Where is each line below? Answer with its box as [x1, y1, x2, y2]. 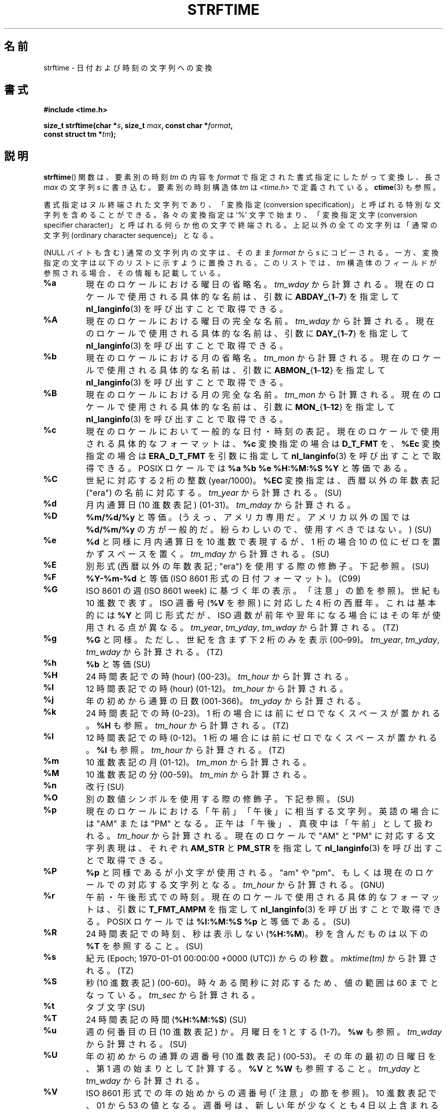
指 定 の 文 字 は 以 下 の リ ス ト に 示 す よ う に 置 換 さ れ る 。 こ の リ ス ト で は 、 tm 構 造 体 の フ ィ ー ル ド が [43, 258, 437, 268]
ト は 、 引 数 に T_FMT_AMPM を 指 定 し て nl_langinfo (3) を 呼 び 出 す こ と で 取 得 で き [86, 904, 441, 915]
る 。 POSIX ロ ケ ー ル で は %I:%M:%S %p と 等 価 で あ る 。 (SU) [86, 916, 351, 927]
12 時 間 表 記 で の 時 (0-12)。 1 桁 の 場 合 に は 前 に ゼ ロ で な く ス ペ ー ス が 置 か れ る [86, 733, 437, 743]
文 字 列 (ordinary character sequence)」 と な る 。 [43, 231, 218, 240]
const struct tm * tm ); [43, 130, 116, 139]
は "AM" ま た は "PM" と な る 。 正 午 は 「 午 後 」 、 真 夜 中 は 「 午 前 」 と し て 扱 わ [86, 818, 433, 829]
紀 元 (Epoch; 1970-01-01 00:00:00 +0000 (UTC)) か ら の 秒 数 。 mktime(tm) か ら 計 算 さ [86, 953, 437, 964]
